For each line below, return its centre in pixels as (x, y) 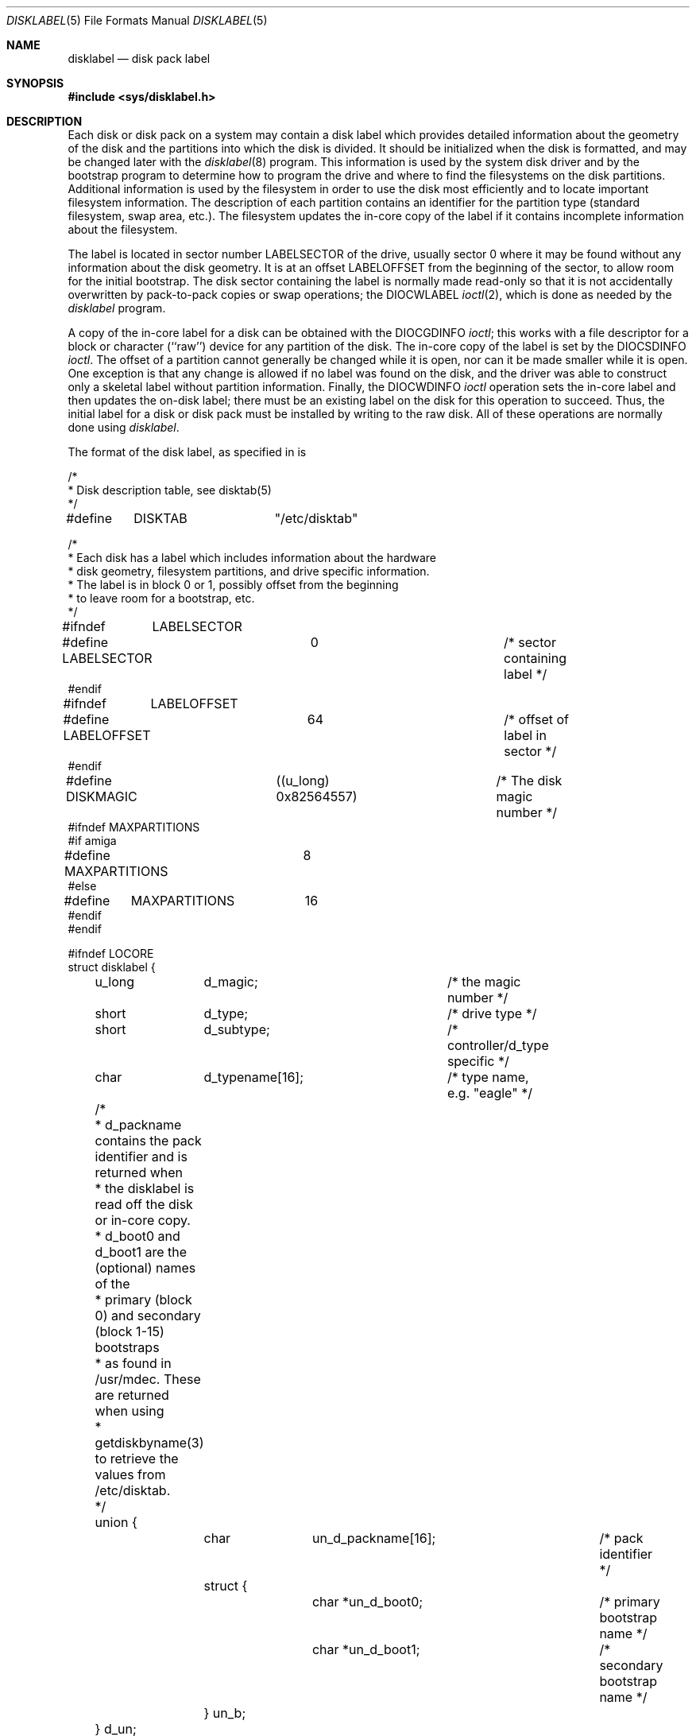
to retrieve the (137, 1459)
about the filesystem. (123, 229)
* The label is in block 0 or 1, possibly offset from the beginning (233, 585)
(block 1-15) (130, 1331)
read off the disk (144, 1204)
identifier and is (141, 1157)
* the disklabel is (145, 1188)
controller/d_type (498, 1045)
